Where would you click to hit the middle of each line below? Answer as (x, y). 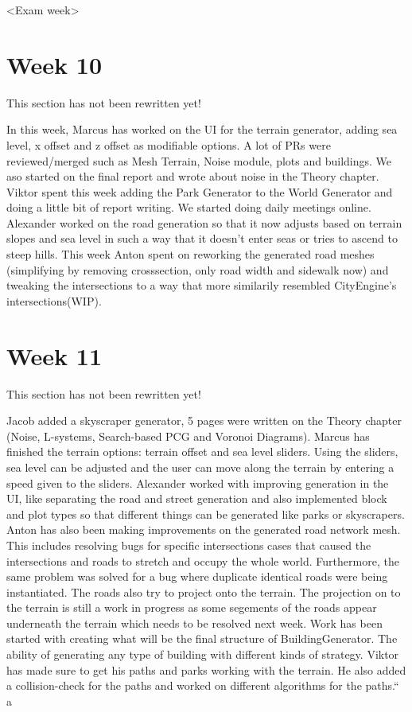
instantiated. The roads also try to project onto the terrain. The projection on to (204, 591)
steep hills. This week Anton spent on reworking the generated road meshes (190, 254)
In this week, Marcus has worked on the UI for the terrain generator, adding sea (202, 129)
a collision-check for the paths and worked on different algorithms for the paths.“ (203, 685)
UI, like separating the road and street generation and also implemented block (197, 498)
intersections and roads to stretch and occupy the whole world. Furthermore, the (203, 560)
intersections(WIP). (54, 300)
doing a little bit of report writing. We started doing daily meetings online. (189, 207)
